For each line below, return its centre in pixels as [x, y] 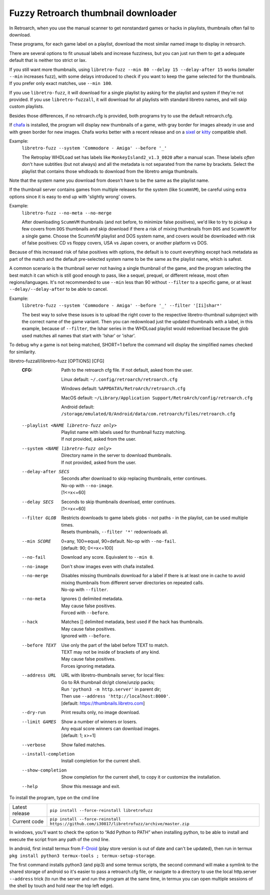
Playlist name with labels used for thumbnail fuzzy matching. [123, 432]
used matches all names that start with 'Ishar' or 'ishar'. [79, 335]
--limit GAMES [39, 722]
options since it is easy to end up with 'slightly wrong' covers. [73, 196]
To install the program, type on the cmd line [54, 798]
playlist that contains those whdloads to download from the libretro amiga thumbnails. [110, 171]
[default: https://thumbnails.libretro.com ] [103, 703]
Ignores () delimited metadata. [92, 599]
